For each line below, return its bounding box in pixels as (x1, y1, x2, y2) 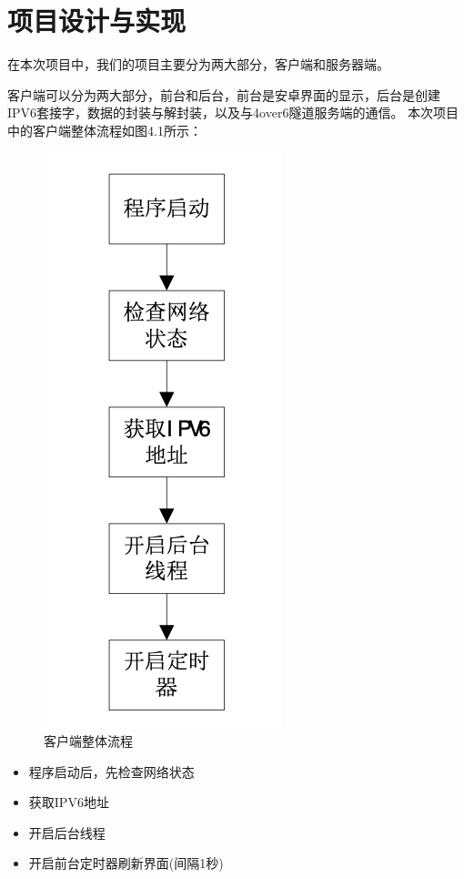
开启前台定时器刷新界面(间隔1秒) (28, 853, 224, 873)
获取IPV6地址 (28, 792, 109, 812)
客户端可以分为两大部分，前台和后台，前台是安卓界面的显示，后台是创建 (7, 85, 440, 104)
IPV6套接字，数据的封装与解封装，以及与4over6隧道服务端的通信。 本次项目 (7, 103, 459, 122)
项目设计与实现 (7, 2, 187, 39)
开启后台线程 (28, 823, 106, 842)
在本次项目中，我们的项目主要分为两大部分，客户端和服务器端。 (7, 55, 389, 74)
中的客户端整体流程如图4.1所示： (7, 120, 202, 139)
